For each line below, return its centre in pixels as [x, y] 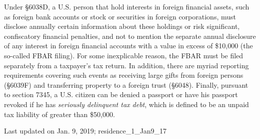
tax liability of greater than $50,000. [59, 114]
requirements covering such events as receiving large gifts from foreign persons [124, 75]
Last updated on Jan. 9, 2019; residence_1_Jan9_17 [85, 131]
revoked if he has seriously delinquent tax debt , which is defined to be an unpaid [126, 104]
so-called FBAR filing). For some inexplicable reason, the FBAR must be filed [124, 55]
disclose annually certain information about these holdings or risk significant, [122, 26]
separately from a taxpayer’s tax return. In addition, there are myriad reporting [126, 65]
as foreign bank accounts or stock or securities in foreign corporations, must [120, 16]
